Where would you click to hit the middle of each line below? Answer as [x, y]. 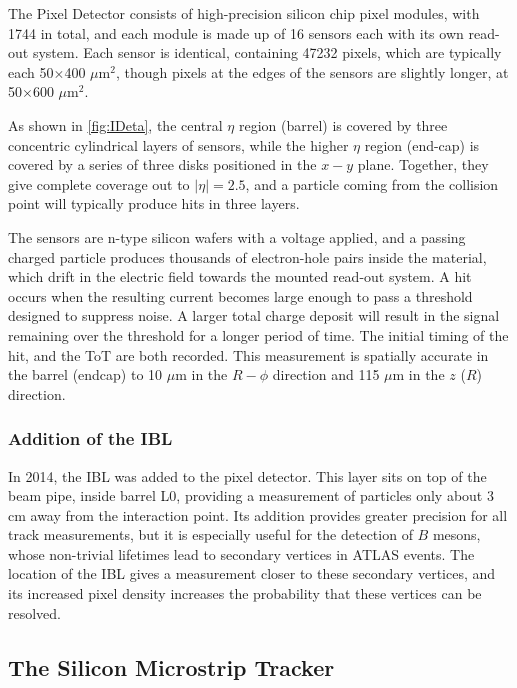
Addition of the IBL [90, 438]
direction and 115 [326, 374]
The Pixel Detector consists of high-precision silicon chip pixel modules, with [244, 13]
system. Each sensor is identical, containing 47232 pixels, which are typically [267, 52]
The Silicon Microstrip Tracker [171, 666]
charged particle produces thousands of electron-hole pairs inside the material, [247, 256]
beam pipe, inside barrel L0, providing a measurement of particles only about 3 [251, 495]
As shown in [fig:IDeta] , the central [115, 124]
